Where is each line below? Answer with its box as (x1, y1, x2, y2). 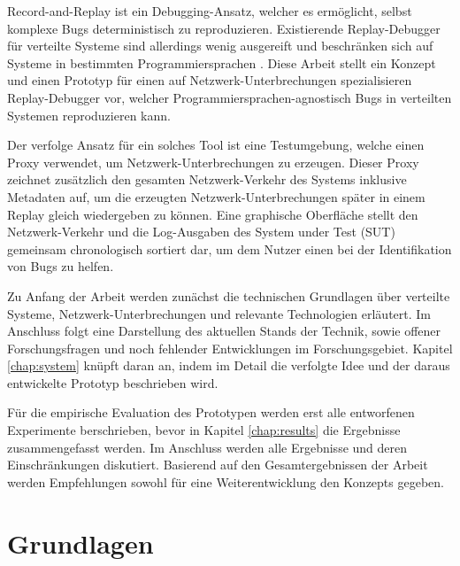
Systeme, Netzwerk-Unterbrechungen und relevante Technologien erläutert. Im (7, 304, 432, 322)
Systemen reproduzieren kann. (7, 105, 171, 124)
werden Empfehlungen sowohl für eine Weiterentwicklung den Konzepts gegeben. (7, 472, 444, 491)
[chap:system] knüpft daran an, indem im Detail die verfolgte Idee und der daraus (7, 356, 450, 375)
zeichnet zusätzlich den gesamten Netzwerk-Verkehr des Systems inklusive (7, 170, 407, 189)
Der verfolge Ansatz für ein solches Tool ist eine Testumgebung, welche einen (7, 136, 425, 154)
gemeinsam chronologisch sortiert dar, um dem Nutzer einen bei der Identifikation (7, 239, 452, 258)
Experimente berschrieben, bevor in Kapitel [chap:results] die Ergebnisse (7, 421, 401, 439)
